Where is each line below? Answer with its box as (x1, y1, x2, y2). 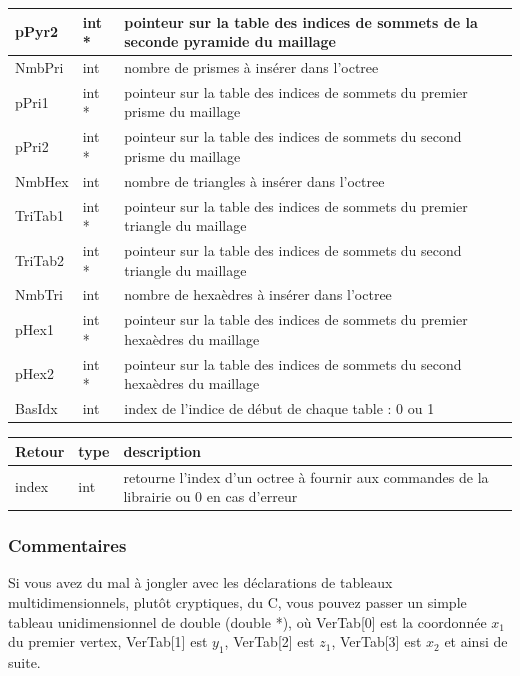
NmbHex (15, 170, 69, 191)
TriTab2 (15, 249, 65, 270)
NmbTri (15, 284, 63, 305)
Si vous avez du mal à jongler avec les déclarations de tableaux (8, 572, 393, 593)
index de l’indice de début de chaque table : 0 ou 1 (124, 398, 435, 419)
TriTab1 (15, 205, 65, 226)
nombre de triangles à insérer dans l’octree (124, 170, 385, 191)
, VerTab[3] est (331, 631, 422, 652)
